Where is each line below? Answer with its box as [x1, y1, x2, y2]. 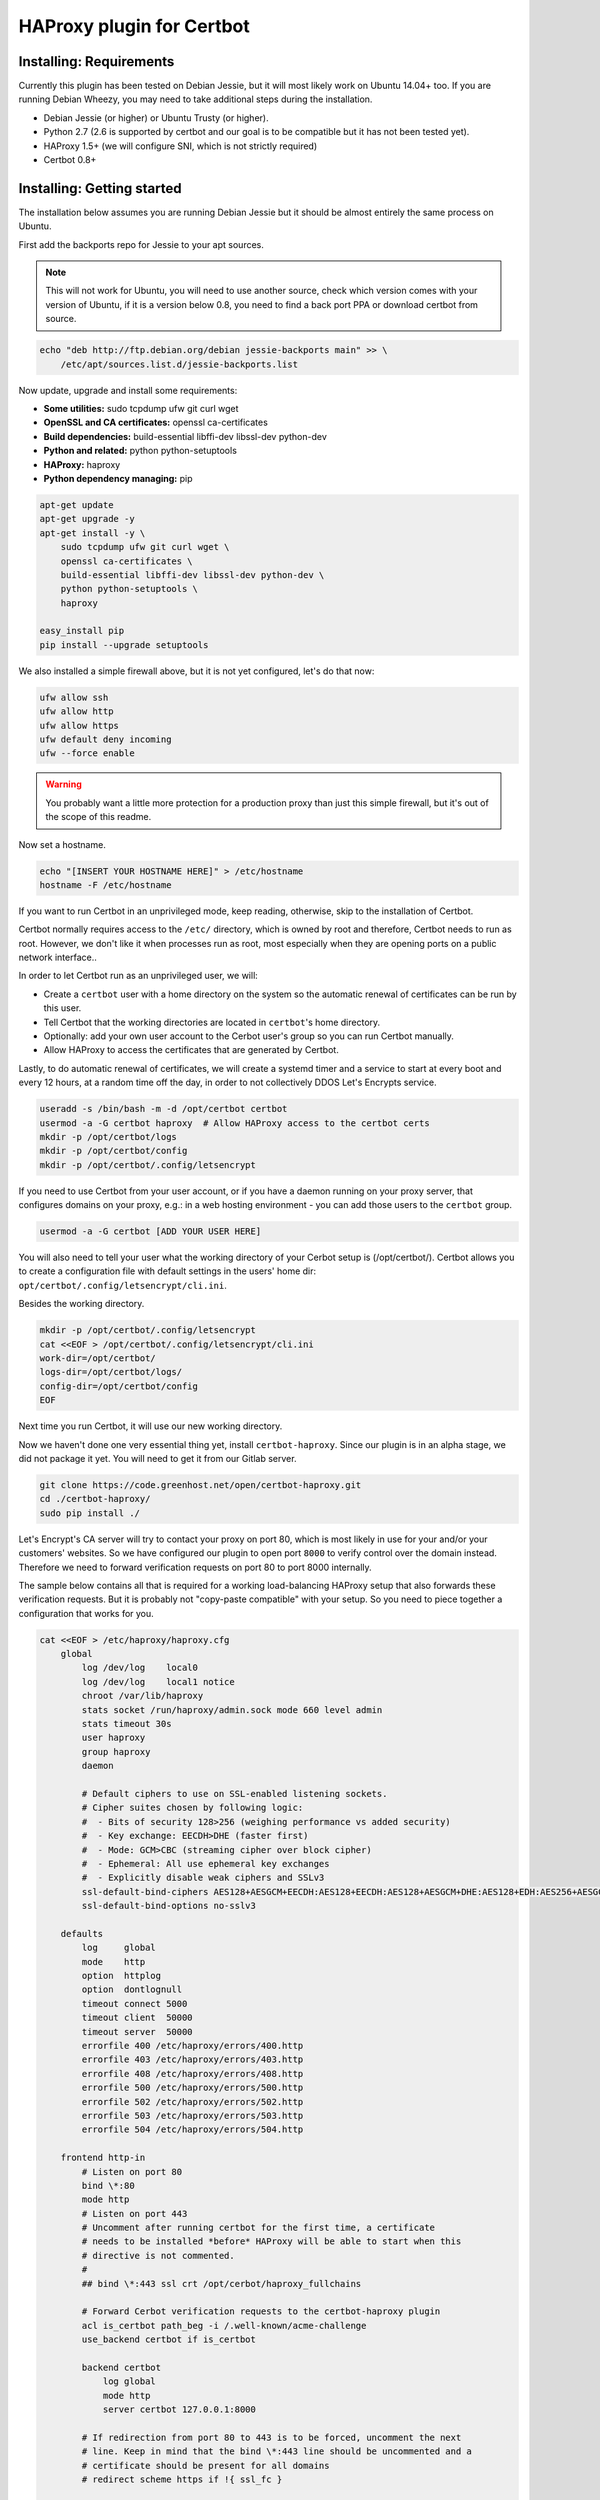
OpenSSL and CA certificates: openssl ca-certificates [43, 416, 269, 429]
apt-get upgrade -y [39, 513, 135, 525]
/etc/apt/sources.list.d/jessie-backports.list [60, 358, 299, 370]
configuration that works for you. [18, 1607, 154, 1619]
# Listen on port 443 [81, 2208, 188, 2219]
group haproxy [81, 1746, 151, 1757]
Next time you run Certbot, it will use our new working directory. [18, 1420, 283, 1432]
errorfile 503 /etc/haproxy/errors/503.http [81, 2110, 304, 2121]
